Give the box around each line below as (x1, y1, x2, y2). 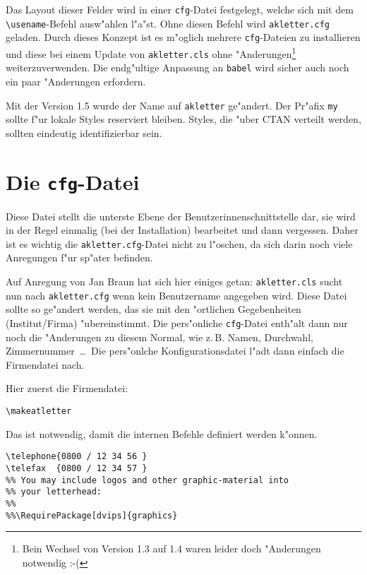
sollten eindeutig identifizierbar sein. (6, 125, 162, 140)
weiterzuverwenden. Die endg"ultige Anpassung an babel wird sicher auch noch (6, 60, 349, 75)
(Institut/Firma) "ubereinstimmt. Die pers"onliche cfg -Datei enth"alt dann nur (6, 315, 348, 330)
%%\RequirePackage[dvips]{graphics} (6, 510, 178, 521)
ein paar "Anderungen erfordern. (6, 73, 146, 88)
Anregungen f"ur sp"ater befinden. (6, 250, 153, 265)
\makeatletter (6, 406, 72, 416)
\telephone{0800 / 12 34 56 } (6, 451, 148, 462)
